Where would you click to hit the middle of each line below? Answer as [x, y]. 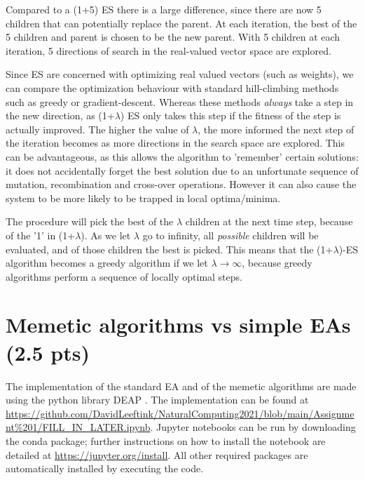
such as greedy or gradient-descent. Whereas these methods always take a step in [180, 101]
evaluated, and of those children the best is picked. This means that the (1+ [170, 249]
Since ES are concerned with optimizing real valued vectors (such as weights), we [180, 74]
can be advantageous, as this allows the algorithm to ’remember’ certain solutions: [182, 156]
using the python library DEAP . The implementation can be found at [157, 400]
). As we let [106, 235]
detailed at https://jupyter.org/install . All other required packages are [157, 454]
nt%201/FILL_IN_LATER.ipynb [78, 427]
